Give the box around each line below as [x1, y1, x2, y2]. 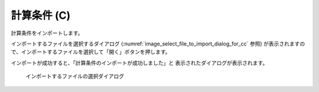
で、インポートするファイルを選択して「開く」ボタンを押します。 [11, 48, 171, 55]
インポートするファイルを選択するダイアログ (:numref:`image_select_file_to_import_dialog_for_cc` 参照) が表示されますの [11, 40, 305, 47]
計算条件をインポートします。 [11, 29, 83, 37]
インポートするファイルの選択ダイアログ [25, 73, 124, 80]
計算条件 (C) [11, 9, 71, 22]
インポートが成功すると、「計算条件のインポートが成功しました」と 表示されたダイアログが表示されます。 [11, 59, 268, 66]
